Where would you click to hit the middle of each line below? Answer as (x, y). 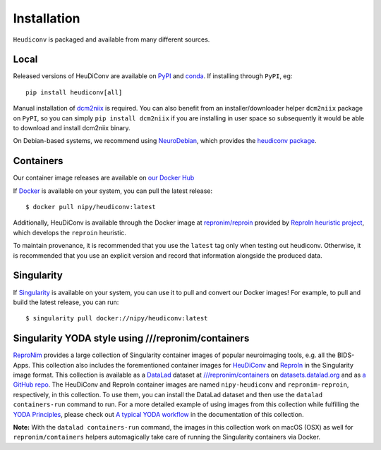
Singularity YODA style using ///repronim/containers (131, 338)
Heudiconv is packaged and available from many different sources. (111, 39)
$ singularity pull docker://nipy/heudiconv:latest (117, 318)
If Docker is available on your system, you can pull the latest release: (113, 191)
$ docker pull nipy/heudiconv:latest (91, 207)
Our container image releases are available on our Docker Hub (104, 178)
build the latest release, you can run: (66, 302)
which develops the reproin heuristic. (70, 232)
